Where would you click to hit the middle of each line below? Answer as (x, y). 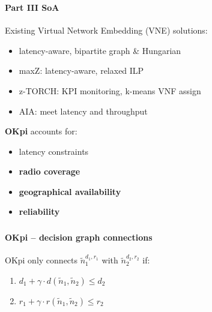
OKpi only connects (41, 260)
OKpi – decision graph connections (79, 237)
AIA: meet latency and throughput (83, 111)
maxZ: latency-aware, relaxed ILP (81, 70)
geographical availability (70, 191)
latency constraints (54, 151)
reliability (39, 211)
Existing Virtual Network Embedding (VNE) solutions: (106, 30)
